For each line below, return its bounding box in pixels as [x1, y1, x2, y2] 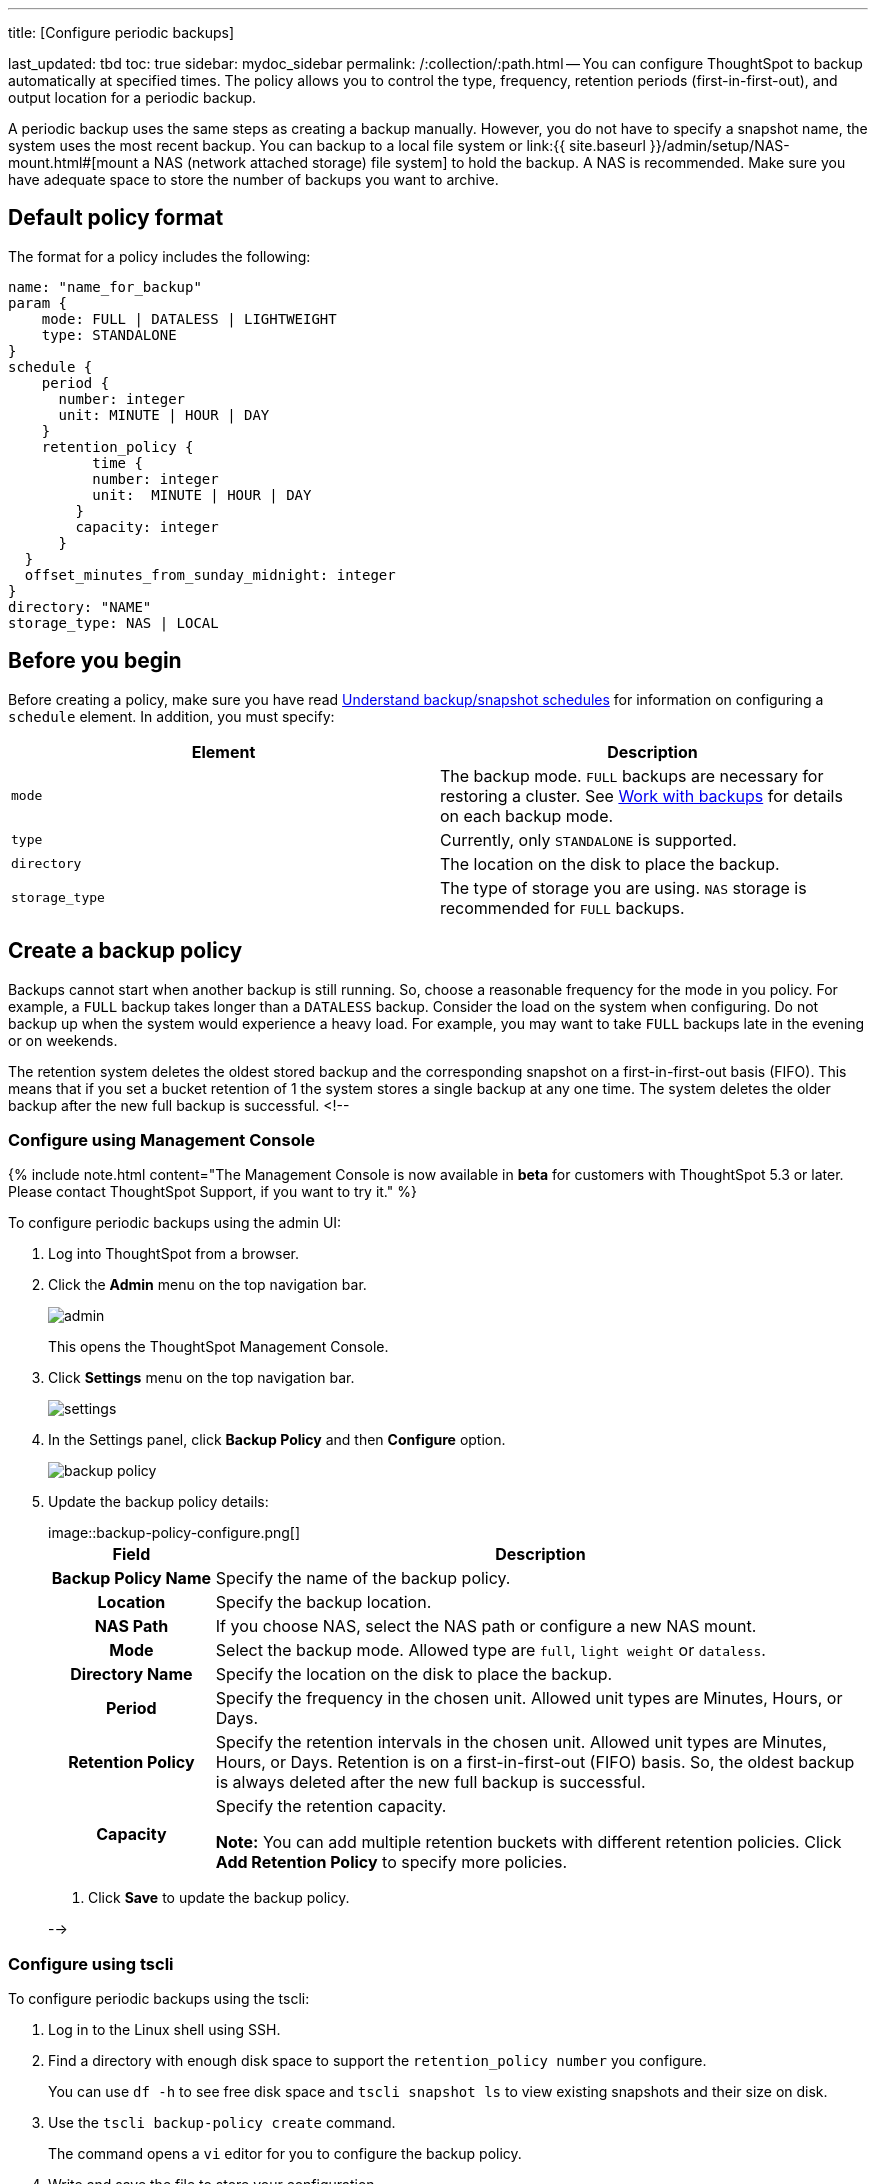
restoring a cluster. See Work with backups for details [440, 785, 843, 806]
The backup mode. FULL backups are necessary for [440, 765, 824, 786]
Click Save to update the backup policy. [88, 1889, 350, 1907]
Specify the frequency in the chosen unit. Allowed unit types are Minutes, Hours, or [215, 1688, 843, 1709]
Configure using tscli [8, 1953, 174, 1974]
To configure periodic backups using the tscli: [8, 1990, 310, 2008]
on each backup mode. [440, 805, 614, 826]
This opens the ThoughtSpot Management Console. [48, 1338, 389, 1356]
